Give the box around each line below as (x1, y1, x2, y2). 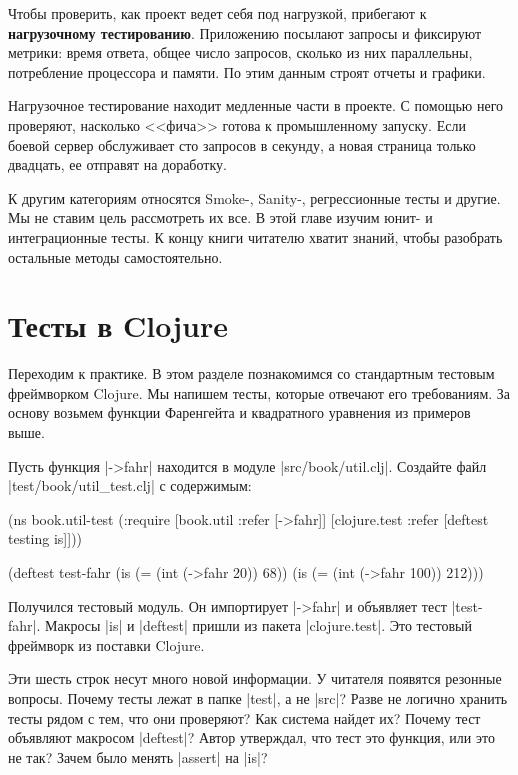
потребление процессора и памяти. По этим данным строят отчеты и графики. (8, 61, 486, 82)
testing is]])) (8, 528, 83, 549)
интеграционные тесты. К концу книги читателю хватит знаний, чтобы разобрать (8, 226, 503, 247)
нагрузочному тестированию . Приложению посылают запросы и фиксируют (8, 22, 482, 43)
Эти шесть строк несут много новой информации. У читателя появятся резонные (8, 668, 502, 689)
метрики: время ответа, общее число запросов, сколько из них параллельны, (8, 42, 473, 63)
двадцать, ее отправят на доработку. (8, 154, 227, 175)
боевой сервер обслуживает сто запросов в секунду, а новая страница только (8, 134, 476, 155)
